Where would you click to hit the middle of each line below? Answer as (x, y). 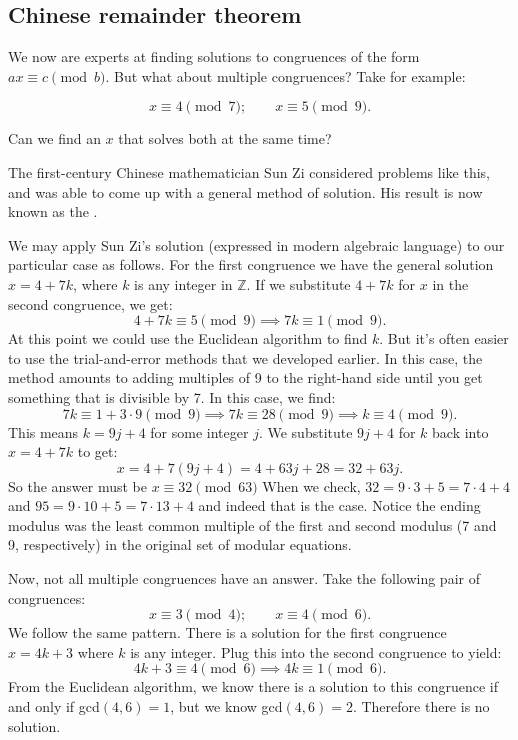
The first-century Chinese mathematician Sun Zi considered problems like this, (249, 171)
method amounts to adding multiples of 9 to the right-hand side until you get (245, 377)
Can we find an (54, 138)
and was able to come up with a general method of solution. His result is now (245, 191)
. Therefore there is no (421, 706)
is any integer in (183, 283)
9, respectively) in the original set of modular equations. (180, 544)
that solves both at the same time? (225, 138)
